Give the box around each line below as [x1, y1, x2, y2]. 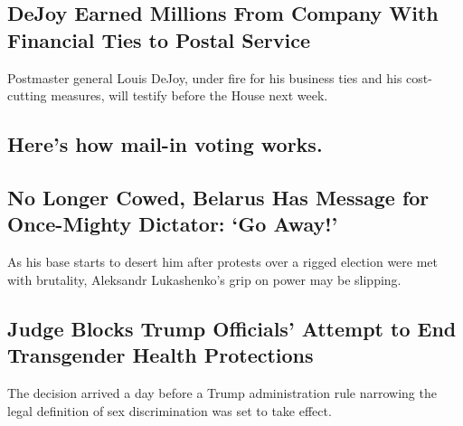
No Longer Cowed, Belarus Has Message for [7, 183, 430, 211]
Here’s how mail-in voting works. [7, 130, 323, 158]
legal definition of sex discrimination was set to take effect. [7, 401, 332, 420]
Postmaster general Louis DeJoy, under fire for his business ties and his [7, 68, 402, 87]
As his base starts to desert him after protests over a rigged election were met [7, 252, 439, 271]
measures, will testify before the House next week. [51, 86, 328, 105]
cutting [7, 86, 47, 105]
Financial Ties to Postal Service [7, 25, 311, 53]
